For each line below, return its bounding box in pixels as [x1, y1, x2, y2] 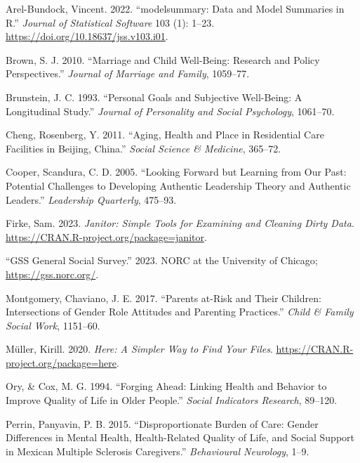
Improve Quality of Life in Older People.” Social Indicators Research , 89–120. [6, 393, 338, 407]
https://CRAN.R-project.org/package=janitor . [6, 229, 207, 244]
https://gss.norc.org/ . [6, 266, 99, 281]
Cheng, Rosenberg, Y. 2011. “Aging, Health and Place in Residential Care [6, 127, 324, 142]
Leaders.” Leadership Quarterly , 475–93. [6, 192, 177, 207]
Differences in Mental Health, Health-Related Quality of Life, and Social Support [6, 430, 354, 445]
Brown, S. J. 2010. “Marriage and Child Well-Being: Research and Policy [6, 52, 320, 67]
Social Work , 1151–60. [6, 318, 100, 332]
